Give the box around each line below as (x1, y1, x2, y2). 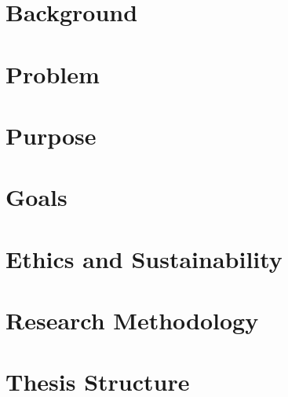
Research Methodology (5, 304, 259, 336)
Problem (5, 57, 100, 90)
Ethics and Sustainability (5, 242, 283, 274)
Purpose (5, 119, 97, 151)
